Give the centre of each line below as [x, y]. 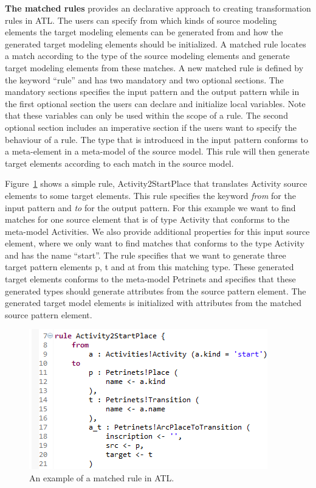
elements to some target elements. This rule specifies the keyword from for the [150, 195]
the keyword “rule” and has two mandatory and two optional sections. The [144, 79]
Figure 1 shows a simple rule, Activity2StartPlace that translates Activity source [156, 183]
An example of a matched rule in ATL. [102, 478]
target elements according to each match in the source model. [119, 163]
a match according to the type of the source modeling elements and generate [147, 56]
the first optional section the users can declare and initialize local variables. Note [155, 103]
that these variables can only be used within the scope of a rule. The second [146, 115]
